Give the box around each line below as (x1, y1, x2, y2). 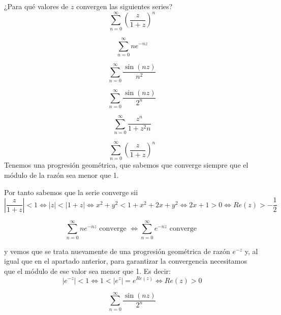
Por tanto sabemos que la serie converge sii (4, 186, 138, 197)
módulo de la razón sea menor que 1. (4, 169, 119, 180)
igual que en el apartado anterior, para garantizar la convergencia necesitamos (4, 256, 247, 266)
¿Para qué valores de (4, 1, 69, 11)
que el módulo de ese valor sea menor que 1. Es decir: (4, 265, 171, 276)
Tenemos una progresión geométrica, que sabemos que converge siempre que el (4, 160, 248, 170)
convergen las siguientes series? (76, 1, 173, 11)
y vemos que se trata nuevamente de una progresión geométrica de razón (4, 245, 230, 256)
